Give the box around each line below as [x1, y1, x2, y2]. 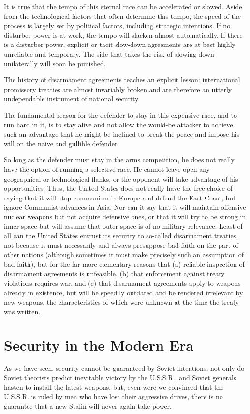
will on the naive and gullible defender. [4, 138, 119, 148]
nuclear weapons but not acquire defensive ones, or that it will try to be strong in [4, 211, 246, 221]
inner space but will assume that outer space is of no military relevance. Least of [4, 221, 243, 231]
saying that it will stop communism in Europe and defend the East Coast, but [4, 192, 236, 202]
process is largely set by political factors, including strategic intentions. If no [4, 20, 231, 31]
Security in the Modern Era [4, 335, 194, 354]
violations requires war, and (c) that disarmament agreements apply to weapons [4, 278, 241, 288]
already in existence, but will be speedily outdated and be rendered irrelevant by [4, 287, 243, 297]
